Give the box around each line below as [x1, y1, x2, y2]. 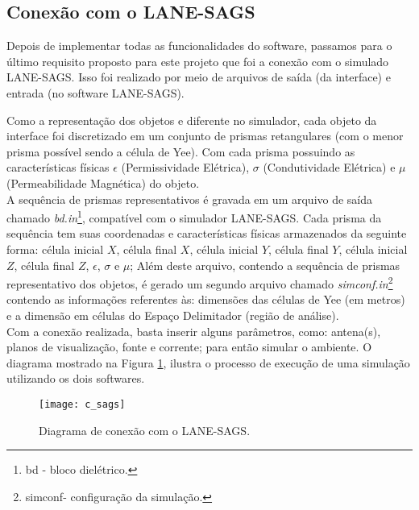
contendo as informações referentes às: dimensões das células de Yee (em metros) [6, 291, 405, 308]
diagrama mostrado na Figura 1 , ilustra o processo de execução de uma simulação [6, 354, 410, 371]
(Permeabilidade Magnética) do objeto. [6, 174, 200, 191]
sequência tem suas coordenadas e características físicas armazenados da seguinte [6, 225, 407, 242]
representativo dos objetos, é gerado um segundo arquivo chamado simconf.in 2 [6, 273, 393, 292]
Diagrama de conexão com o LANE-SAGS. [39, 421, 251, 438]
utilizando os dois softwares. [6, 370, 145, 387]
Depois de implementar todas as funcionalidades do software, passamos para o [6, 37, 392, 54]
